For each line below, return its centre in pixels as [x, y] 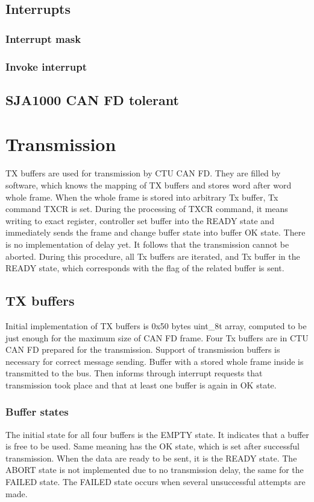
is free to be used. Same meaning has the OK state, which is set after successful [152, 446]
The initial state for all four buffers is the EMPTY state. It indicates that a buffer [157, 434]
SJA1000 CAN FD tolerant [92, 99]
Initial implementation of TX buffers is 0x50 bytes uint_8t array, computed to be [156, 325]
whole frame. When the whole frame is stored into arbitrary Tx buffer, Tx [142, 197]
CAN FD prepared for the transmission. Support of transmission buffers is [143, 349]
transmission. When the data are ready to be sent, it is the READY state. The [151, 458]
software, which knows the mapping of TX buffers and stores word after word [149, 185]
